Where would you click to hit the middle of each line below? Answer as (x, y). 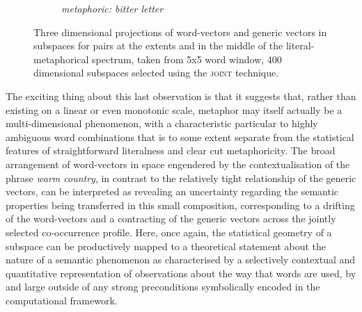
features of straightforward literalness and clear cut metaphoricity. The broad (171, 150)
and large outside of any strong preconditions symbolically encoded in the (163, 287)
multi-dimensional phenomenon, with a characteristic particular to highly (162, 123)
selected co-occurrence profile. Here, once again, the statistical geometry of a (169, 232)
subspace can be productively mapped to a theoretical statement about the (166, 246)
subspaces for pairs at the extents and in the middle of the (158, 46)
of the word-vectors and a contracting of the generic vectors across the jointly (171, 219)
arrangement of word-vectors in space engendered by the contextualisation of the (178, 164)
